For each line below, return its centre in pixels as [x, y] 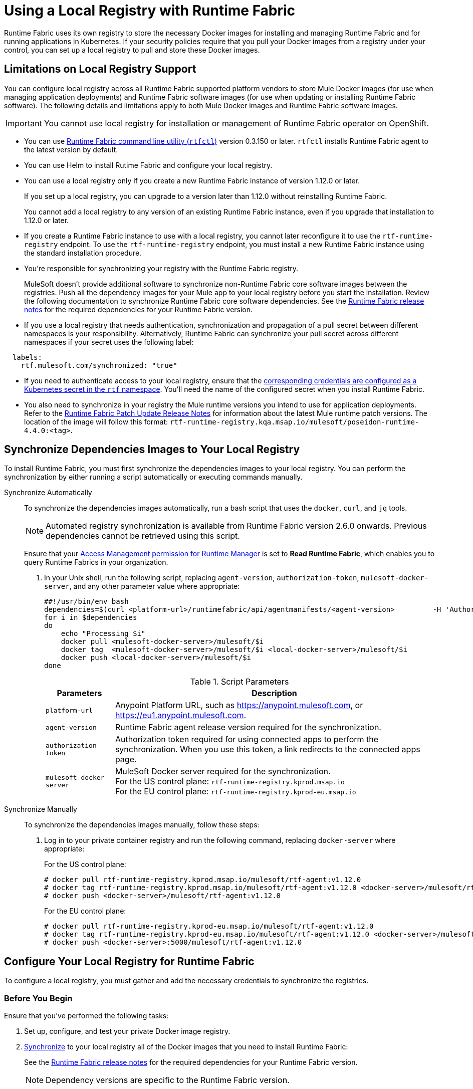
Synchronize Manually [41, 809]
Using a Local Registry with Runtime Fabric [150, 11]
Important [24, 123]
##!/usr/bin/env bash [86, 602]
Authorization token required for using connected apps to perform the [247, 739]
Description [274, 693]
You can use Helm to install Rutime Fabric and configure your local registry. [148, 165]
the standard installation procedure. [83, 253]
